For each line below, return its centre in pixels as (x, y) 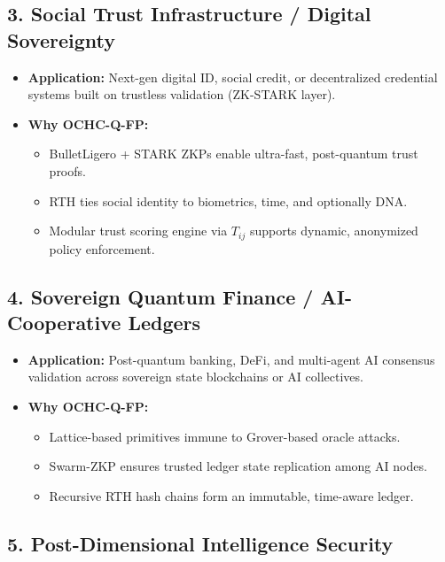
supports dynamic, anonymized (334, 231)
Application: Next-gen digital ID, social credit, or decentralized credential (233, 77)
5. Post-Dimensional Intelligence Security (200, 543)
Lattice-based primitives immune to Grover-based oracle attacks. (225, 436)
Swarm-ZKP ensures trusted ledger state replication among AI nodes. (238, 466)
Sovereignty (61, 39)
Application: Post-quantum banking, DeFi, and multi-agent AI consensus (231, 359)
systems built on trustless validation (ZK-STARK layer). (182, 94)
